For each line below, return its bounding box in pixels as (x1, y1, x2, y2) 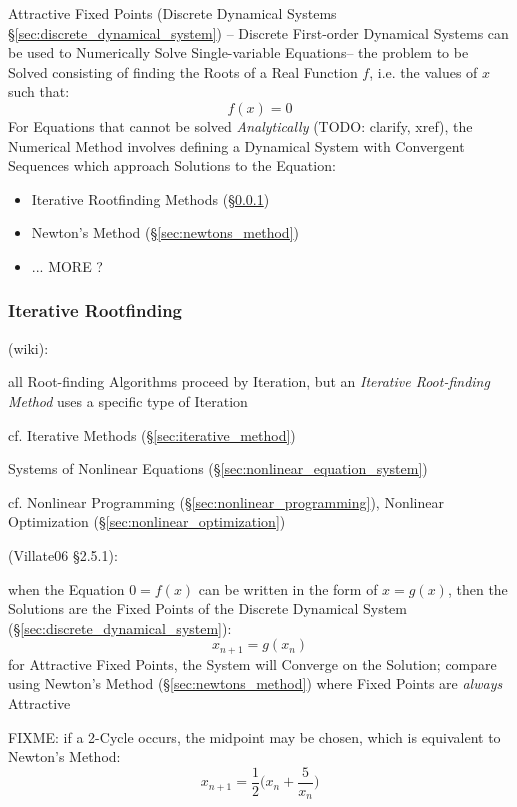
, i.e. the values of (369, 61, 478, 82)
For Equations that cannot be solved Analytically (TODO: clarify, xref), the (8, 115, 473, 136)
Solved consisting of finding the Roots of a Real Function (8, 61, 358, 82)
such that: (8, 81, 70, 102)
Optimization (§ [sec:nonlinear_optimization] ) (8, 511, 286, 532)
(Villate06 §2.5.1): (8, 544, 118, 565)
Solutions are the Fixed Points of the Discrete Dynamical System (8, 598, 407, 619)
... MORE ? (31, 255, 103, 276)
